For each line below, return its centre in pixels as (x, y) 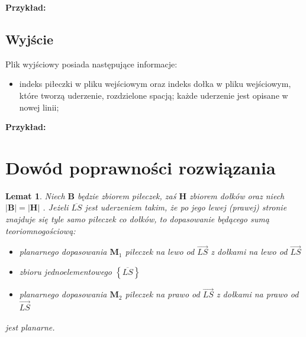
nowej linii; (39, 107)
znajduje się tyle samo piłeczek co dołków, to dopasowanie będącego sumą (137, 219)
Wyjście (30, 39)
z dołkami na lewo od (249, 252)
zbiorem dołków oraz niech (237, 195)
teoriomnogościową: (41, 230)
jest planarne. (30, 327)
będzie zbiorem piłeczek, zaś (127, 195)
